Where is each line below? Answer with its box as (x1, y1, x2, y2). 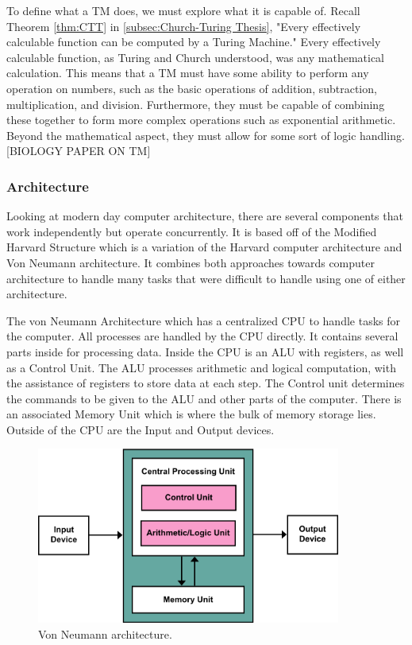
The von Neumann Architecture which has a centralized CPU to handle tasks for (6, 312, 401, 328)
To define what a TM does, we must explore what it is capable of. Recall (6, 2, 360, 18)
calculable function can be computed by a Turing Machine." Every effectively (6, 33, 381, 50)
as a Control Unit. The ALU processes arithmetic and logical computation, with (6, 359, 396, 375)
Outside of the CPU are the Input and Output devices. (6, 421, 275, 437)
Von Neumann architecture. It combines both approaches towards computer (6, 254, 375, 270)
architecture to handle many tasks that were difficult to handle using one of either (6, 270, 406, 286)
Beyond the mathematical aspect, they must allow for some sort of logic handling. (6, 126, 405, 143)
